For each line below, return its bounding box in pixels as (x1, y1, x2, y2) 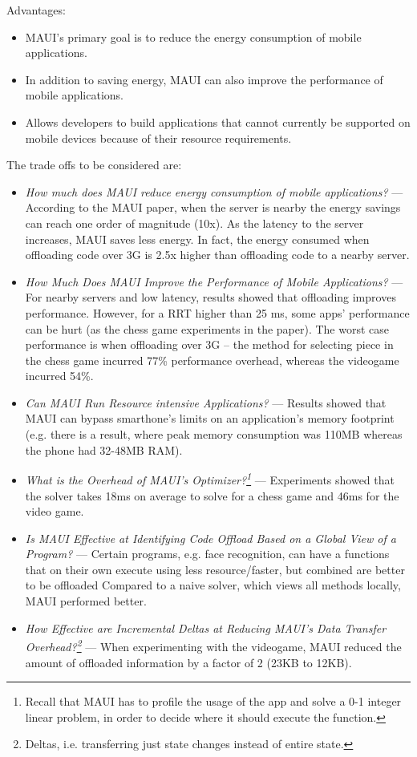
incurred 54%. (25, 367, 94, 384)
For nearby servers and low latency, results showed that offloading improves (25, 289, 396, 306)
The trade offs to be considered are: (6, 156, 182, 173)
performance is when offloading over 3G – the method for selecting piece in (25, 336, 394, 353)
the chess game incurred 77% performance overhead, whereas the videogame (25, 351, 399, 368)
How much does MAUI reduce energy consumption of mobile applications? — (25, 183, 403, 200)
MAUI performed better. (25, 593, 147, 609)
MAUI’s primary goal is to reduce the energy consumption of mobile (25, 28, 362, 45)
